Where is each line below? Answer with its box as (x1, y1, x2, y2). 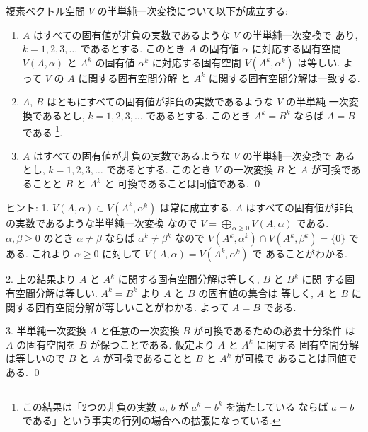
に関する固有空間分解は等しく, (117, 272, 260, 286)
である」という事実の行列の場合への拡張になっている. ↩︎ (22, 413, 281, 428)
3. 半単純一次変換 (6, 323, 86, 338)
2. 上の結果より (6, 272, 76, 286)
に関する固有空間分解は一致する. (208, 70, 360, 85)
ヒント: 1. (6, 199, 50, 214)
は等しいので (6, 351, 65, 366)
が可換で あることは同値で (234, 351, 357, 366)
